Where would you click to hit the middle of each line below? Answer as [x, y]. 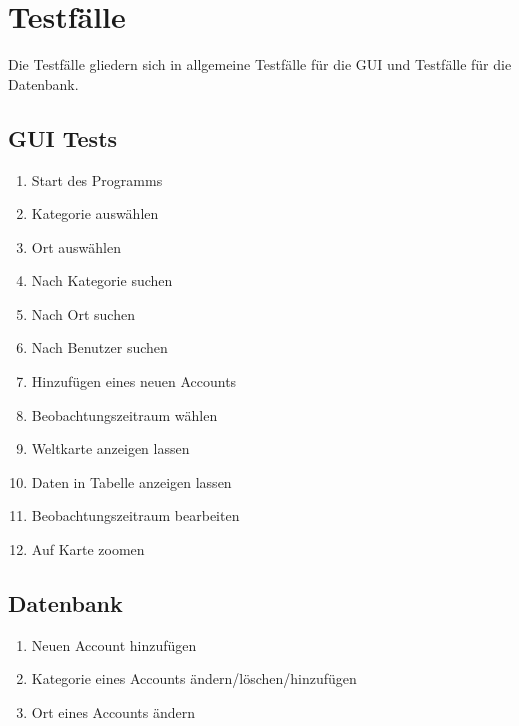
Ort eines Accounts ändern [113, 712]
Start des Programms [97, 179]
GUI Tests [63, 137]
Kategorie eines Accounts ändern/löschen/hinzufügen [194, 678]
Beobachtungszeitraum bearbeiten [135, 515]
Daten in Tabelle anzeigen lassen [131, 481]
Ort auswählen [76, 246]
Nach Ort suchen [83, 313]
